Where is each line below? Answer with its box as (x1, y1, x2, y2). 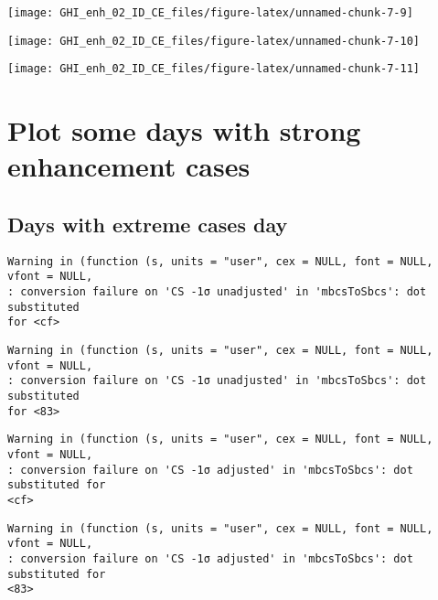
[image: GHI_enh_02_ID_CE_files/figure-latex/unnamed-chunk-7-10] (7, 34, 421, 48)
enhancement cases (7, 147, 251, 185)
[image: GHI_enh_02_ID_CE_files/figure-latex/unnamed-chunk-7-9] (7, 6, 413, 19)
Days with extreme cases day (7, 209, 288, 238)
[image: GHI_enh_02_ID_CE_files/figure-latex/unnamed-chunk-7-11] (7, 62, 421, 76)
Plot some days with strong (7, 112, 361, 149)
